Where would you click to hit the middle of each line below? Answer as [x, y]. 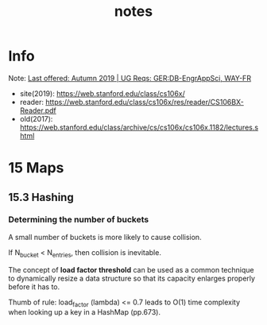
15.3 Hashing [41, 197]
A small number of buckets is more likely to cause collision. [105, 237]
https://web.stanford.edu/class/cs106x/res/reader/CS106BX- [144, 102]
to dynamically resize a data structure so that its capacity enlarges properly [132, 278]
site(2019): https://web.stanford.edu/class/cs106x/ [102, 93]
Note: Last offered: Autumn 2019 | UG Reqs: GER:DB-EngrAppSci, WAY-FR [130, 78]
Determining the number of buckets [79, 219]
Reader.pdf [38, 110]
